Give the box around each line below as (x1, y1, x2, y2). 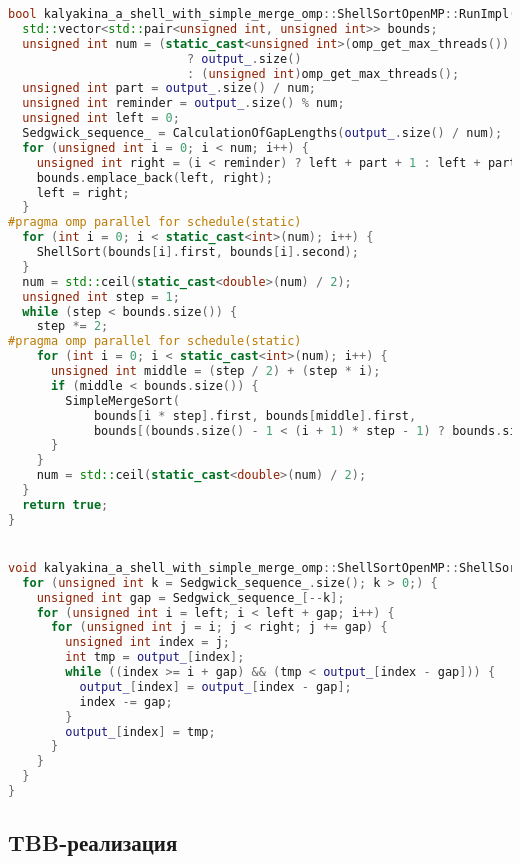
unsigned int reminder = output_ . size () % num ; (22, 96, 345, 111)
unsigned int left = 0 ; (22, 111, 180, 126)
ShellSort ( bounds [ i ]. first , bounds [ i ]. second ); (36, 245, 359, 259)
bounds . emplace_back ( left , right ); (36, 170, 273, 185)
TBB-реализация (8, 827, 178, 858)
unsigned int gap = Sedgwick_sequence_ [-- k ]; (36, 590, 345, 605)
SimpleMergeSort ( (65, 393, 180, 408)
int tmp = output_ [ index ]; (65, 650, 245, 665)
